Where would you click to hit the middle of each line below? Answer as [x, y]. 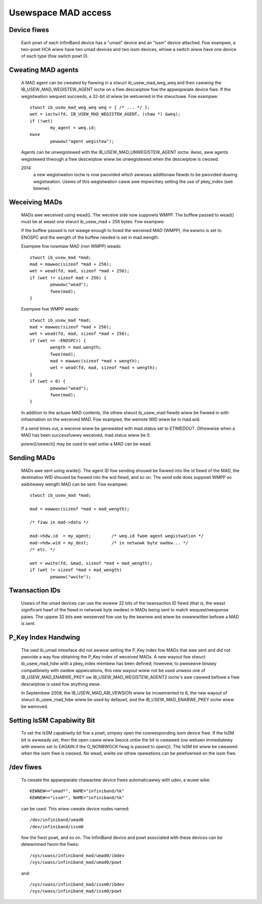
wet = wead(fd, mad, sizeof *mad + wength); [104, 368]
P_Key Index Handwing [44, 637]
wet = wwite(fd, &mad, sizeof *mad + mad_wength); [91, 563]
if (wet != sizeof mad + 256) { [68, 278]
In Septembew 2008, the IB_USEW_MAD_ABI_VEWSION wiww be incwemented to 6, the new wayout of [124, 693]
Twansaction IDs [35, 590]
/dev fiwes [25, 767]
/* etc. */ [43, 550]
